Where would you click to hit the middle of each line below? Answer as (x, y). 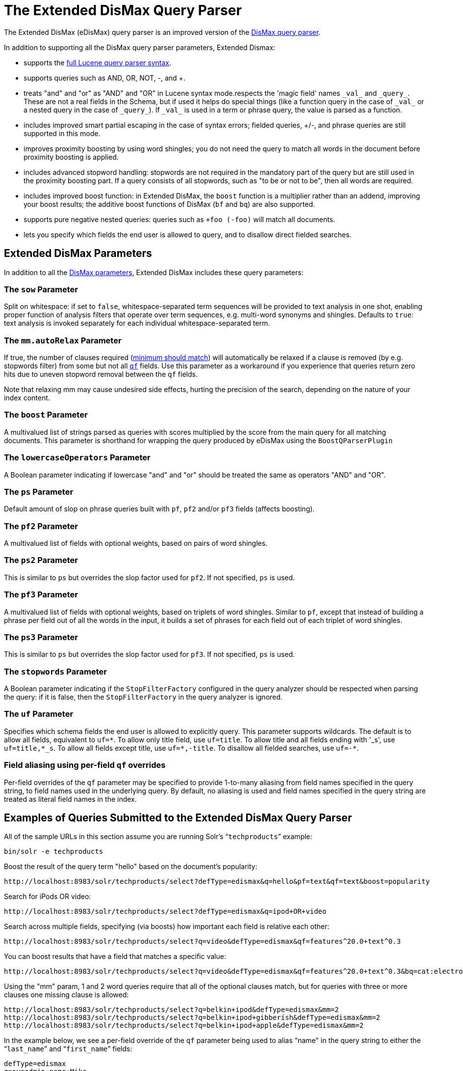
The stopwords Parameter (56, 671)
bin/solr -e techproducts (54, 852)
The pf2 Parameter (41, 526)
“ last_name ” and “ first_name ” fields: (68, 1049)
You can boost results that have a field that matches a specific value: (115, 957)
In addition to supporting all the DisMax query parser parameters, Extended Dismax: (140, 47)
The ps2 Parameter (41, 560)
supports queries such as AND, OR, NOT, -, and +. (104, 78)
